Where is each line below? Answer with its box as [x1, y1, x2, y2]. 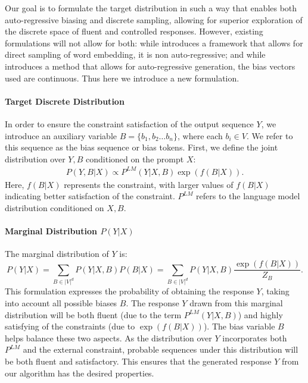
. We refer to [246, 129, 293, 142]
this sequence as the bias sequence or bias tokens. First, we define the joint [5, 141, 278, 153]
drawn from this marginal [189, 296, 283, 309]
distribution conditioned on [5, 202, 104, 214]
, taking [261, 285, 290, 297]
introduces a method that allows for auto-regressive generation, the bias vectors [5, 59, 295, 72]
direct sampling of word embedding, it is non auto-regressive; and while [5, 48, 266, 61]
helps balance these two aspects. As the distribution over [5, 331, 212, 344]
